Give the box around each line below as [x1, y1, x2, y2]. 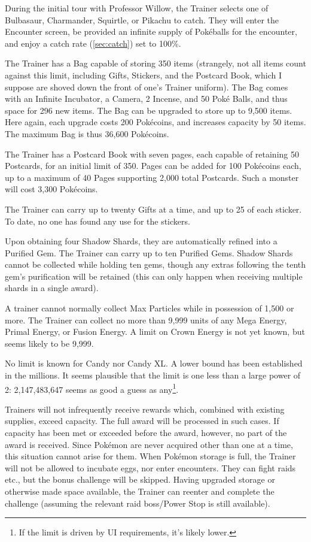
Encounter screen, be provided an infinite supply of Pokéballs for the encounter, [5, 25, 297, 38]
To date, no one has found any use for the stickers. [5, 214, 190, 227]
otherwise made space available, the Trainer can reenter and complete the [5, 485, 275, 498]
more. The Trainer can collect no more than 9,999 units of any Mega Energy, [5, 313, 287, 326]
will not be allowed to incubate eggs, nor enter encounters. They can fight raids [5, 461, 296, 474]
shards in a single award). [5, 281, 99, 294]
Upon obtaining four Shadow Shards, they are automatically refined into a [5, 235, 278, 247]
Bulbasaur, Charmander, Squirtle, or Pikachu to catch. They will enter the [5, 13, 279, 26]
